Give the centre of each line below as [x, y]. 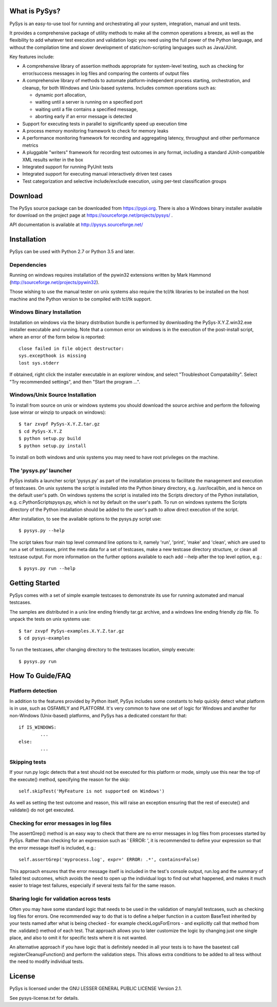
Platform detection [33, 691]
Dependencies [28, 265]
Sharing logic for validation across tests [60, 899]
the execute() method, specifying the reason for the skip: [70, 779]
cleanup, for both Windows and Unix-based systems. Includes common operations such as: [119, 88]
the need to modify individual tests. [47, 962]
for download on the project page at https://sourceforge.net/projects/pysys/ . [91, 215]
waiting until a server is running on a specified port [89, 102]
